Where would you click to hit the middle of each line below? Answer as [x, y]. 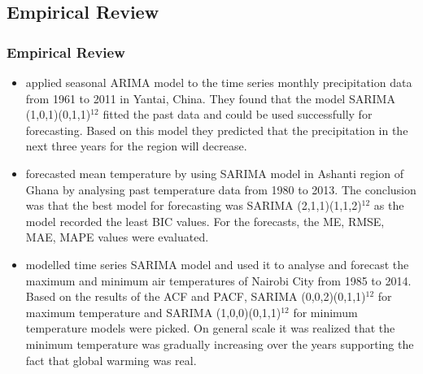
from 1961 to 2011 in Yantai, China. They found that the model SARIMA [210, 98]
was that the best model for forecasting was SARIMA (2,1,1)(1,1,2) [194, 205]
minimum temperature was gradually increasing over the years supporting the [220, 344]
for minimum [325, 312]
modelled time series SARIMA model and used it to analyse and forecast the [217, 264]
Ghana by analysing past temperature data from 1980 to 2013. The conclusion [221, 189]
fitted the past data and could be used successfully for [238, 114]
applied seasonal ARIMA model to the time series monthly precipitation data [219, 82]
